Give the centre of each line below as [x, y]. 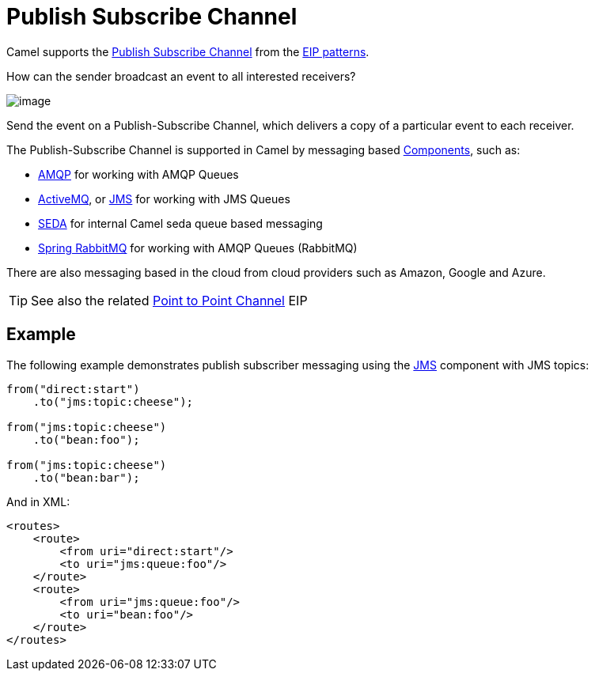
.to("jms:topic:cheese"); [113, 401]
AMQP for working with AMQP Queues [138, 174]
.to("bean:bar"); [86, 477]
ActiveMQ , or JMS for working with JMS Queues [164, 199]
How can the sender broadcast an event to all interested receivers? [181, 76]
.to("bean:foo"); [86, 439]
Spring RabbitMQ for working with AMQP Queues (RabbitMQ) [198, 248]
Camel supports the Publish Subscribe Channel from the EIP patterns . [188, 51]
